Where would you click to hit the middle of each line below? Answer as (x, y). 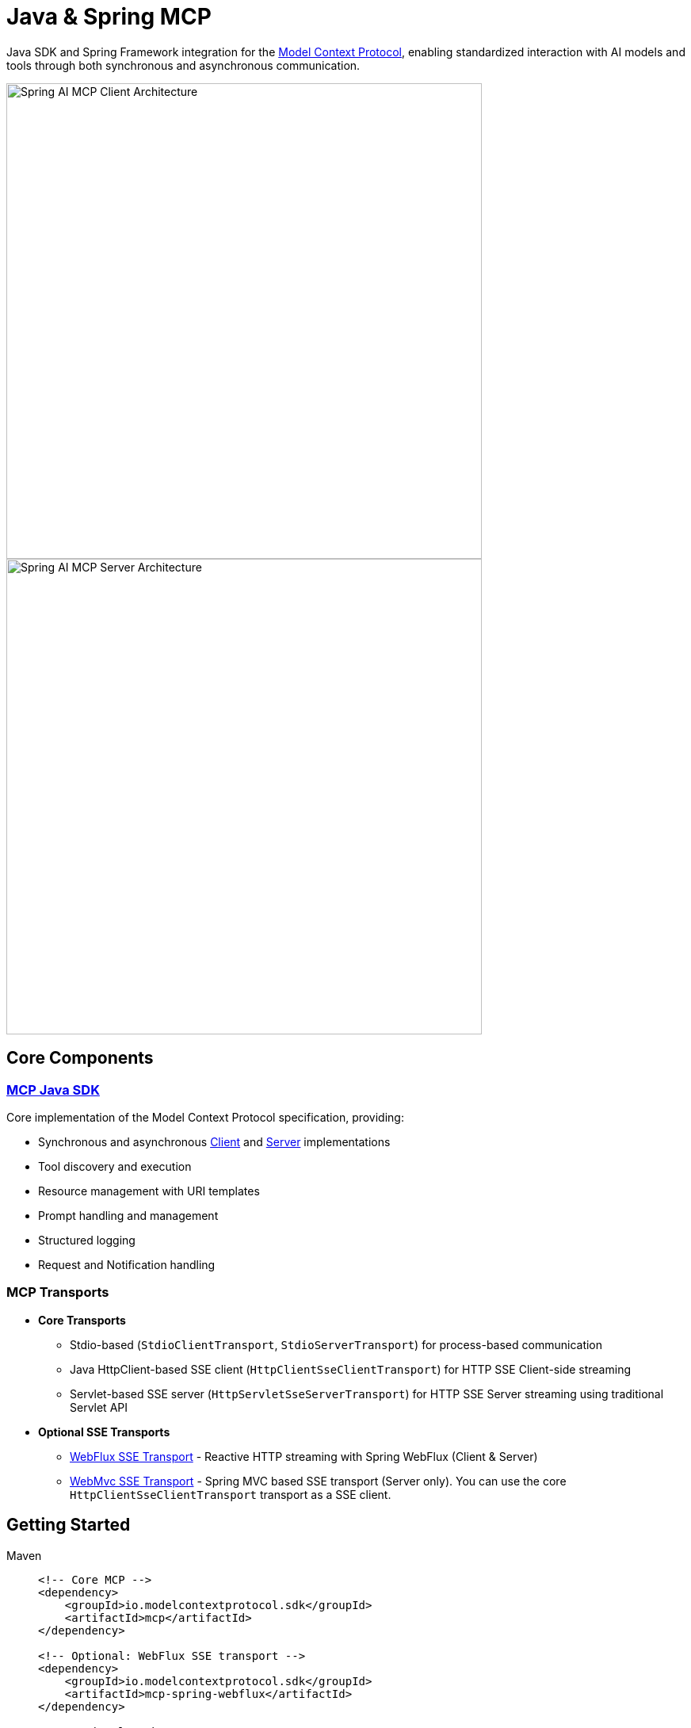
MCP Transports (58, 1292)
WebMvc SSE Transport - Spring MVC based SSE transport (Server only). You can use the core (318, 1481)
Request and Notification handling (127, 1264)
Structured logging (87, 1240)
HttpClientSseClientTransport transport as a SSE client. (231, 1494)
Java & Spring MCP (109, 17)
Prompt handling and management (128, 1215)
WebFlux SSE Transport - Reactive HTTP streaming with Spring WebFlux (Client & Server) (304, 1456)
